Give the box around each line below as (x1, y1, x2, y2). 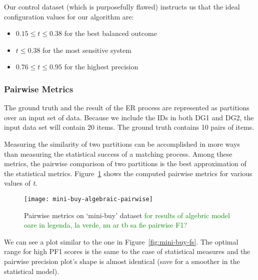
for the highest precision (64, 61, 138, 72)
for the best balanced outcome (64, 28, 157, 38)
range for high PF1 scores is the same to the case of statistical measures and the (4, 246, 250, 257)
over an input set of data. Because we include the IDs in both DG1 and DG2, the (4, 112, 254, 122)
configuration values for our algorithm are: (4, 11, 134, 21)
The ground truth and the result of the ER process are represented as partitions (4, 102, 249, 113)
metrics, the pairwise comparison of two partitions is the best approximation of (4, 158, 246, 169)
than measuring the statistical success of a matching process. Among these (4, 148, 232, 159)
